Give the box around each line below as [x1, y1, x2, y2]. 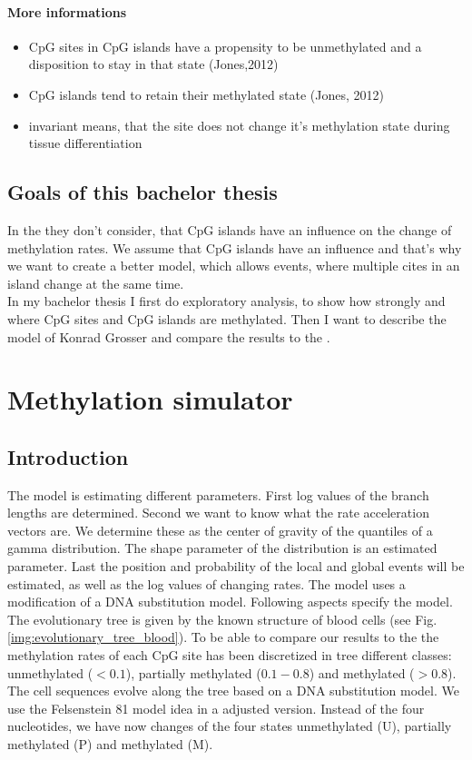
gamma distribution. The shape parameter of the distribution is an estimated [7, 538, 438, 558]
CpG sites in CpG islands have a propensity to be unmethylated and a [28, 36, 422, 55]
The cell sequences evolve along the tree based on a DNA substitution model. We [7, 681, 459, 700]
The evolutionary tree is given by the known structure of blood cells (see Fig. [7, 609, 438, 628]
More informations [7, 2, 127, 21]
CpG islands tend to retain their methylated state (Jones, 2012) [28, 84, 384, 104]
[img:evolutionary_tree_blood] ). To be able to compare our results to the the [7, 627, 439, 646]
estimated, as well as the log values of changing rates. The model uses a [7, 574, 406, 593]
